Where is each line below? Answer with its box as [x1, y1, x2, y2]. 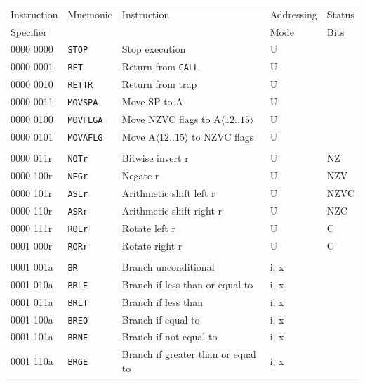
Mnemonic [67, 6, 112, 21]
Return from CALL [121, 59, 199, 74]
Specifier [11, 24, 47, 39]
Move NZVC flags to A [121, 112, 221, 127]
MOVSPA [67, 98, 98, 108]
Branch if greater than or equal [121, 347, 256, 361]
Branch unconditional [121, 259, 215, 274]
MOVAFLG [67, 132, 103, 143]
